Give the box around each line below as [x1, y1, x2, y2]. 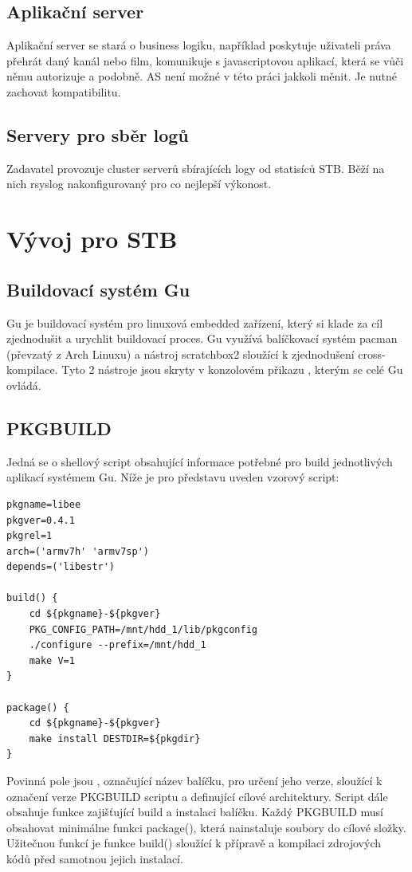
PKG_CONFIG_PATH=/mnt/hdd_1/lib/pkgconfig [29, 623, 257, 635]
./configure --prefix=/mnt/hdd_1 [29, 639, 206, 651]
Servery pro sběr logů [6, 122, 189, 147]
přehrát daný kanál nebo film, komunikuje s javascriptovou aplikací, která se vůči [6, 52, 404, 69]
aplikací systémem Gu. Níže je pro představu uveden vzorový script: [6, 469, 339, 485]
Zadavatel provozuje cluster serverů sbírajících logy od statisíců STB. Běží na [6, 159, 385, 176]
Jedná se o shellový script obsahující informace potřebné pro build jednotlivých [6, 453, 393, 469]
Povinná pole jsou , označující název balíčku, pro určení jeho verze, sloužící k [6, 772, 383, 788]
